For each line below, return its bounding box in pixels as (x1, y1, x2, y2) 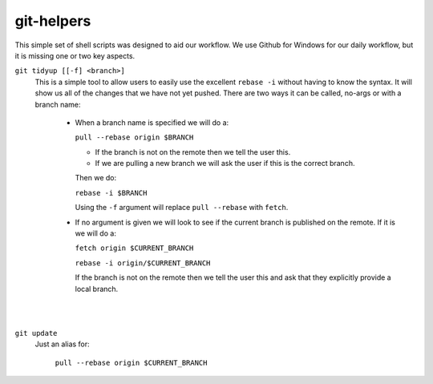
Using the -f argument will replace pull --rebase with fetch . (75, 203, 289, 212)
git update (14, 329, 58, 338)
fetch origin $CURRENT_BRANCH (75, 244, 194, 253)
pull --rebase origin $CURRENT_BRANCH (55, 358, 208, 367)
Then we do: (75, 173, 116, 183)
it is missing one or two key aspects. (14, 51, 136, 60)
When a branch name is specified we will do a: (75, 117, 229, 127)
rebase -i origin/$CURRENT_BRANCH (75, 258, 211, 268)
